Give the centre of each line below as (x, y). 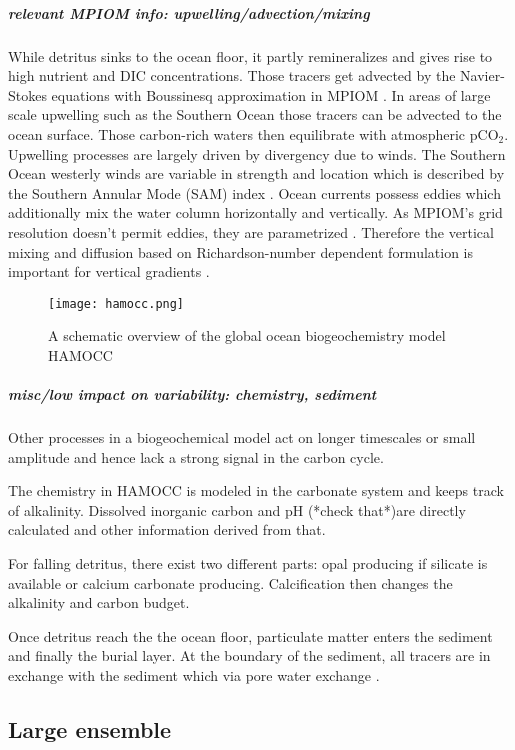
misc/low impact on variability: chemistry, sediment (192, 394)
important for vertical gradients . (109, 271)
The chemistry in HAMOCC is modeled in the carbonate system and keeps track (256, 490)
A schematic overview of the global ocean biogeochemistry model (247, 335)
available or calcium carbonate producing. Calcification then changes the (230, 582)
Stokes (27, 94)
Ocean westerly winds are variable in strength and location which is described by (256, 173)
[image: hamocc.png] (116, 303)
